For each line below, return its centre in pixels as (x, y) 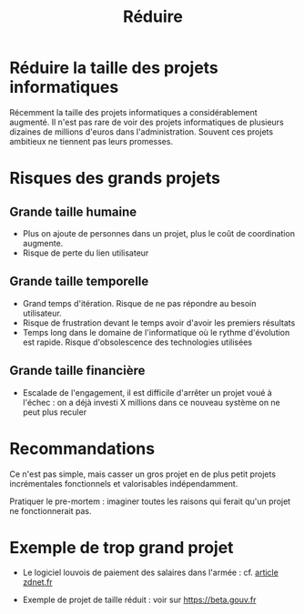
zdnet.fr (37, 582)
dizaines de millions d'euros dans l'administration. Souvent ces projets (142, 131)
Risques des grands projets (115, 178)
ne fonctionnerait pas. (51, 510)
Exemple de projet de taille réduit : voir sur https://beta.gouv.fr (139, 600)
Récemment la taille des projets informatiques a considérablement (133, 112)
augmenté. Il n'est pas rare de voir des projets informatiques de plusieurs (147, 122)
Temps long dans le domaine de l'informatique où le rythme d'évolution (156, 332)
